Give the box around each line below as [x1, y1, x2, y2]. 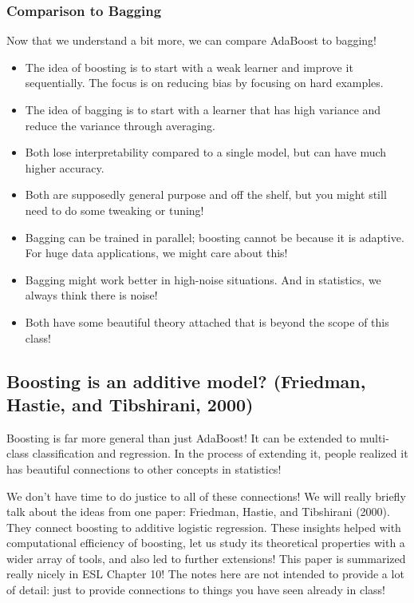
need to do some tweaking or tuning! [25, 201, 204, 218]
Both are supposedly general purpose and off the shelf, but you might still [25, 186, 387, 203]
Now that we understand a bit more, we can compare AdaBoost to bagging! [6, 32, 377, 49]
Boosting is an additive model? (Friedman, [6, 368, 366, 393]
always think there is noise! [25, 287, 158, 303]
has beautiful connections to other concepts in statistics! [6, 460, 282, 477]
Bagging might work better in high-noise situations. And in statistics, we [25, 271, 381, 288]
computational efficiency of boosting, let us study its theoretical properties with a [6, 534, 405, 551]
